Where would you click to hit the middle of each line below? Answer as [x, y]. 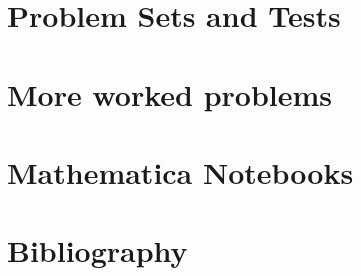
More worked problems [170, 93]
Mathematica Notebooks [180, 171]
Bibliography [97, 250]
